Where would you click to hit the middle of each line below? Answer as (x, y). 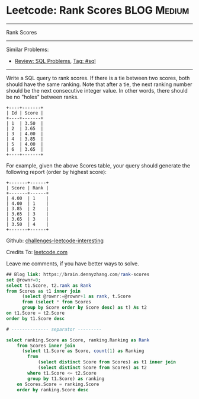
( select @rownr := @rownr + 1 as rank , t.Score (76, 297)
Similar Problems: (28, 49)
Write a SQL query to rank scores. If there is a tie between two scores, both (98, 78)
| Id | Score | (25, 113)
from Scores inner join (46, 346)
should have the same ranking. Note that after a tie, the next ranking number (99, 84)
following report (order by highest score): (56, 172)
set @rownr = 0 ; (24, 280)
